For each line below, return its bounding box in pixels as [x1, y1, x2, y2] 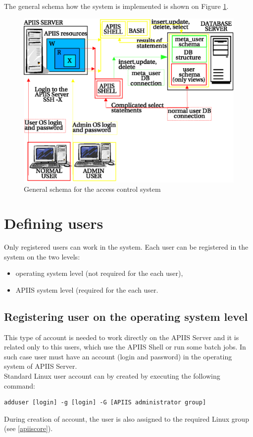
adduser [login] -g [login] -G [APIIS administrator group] [4, 399, 206, 406]
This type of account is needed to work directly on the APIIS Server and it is [4, 332, 239, 342]
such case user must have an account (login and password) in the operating [4, 351, 232, 361]
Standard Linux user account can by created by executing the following [4, 370, 220, 381]
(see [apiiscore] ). [4, 423, 53, 434]
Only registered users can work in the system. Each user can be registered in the [4, 241, 249, 252]
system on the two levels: [4, 251, 80, 262]
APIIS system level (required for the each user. [15, 284, 158, 295]
